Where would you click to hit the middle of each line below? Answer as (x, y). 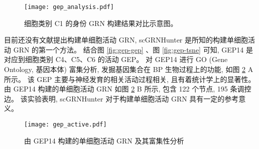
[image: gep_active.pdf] (66, 124)
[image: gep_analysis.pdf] (69, 7)
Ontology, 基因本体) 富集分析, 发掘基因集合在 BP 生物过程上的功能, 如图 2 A (129, 69)
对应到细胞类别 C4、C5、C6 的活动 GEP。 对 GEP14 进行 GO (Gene (116, 59)
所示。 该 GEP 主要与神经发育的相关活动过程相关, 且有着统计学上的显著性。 (130, 79)
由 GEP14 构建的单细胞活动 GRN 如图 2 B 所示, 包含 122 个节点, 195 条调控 (128, 89)
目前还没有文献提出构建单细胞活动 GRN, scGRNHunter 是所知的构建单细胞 (126, 40)
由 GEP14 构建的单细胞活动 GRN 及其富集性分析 (104, 140)
